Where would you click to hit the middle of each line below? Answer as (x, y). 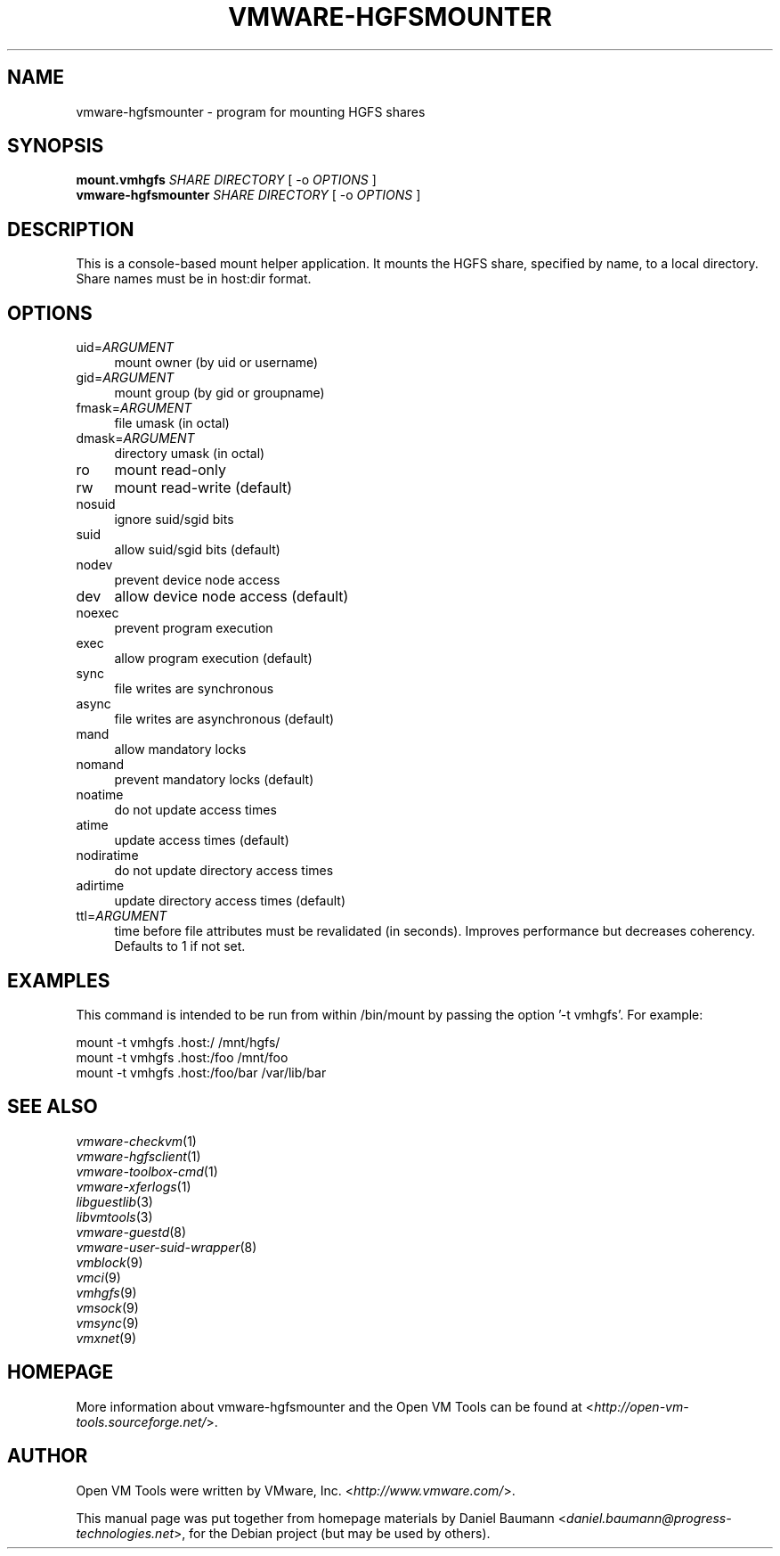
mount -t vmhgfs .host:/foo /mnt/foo (182, 1057)
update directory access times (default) (230, 901)
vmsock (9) (107, 1307)
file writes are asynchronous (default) (224, 719)
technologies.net (125, 1533)
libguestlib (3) (114, 1201)
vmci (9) (98, 1277)
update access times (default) (202, 840)
